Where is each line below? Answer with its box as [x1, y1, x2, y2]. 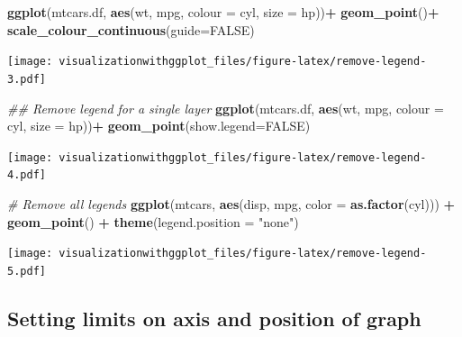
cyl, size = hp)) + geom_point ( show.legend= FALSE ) [7, 116, 311, 135]
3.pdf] [7, 72, 46, 86]
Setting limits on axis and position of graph [7, 304, 421, 332]
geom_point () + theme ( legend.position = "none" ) [7, 212, 299, 231]
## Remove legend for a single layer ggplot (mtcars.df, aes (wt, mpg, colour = [7, 98, 444, 117]
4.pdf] [7, 168, 46, 182]
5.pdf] [7, 264, 46, 278]
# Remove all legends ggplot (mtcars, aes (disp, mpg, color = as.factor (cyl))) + [7, 195, 456, 213]
